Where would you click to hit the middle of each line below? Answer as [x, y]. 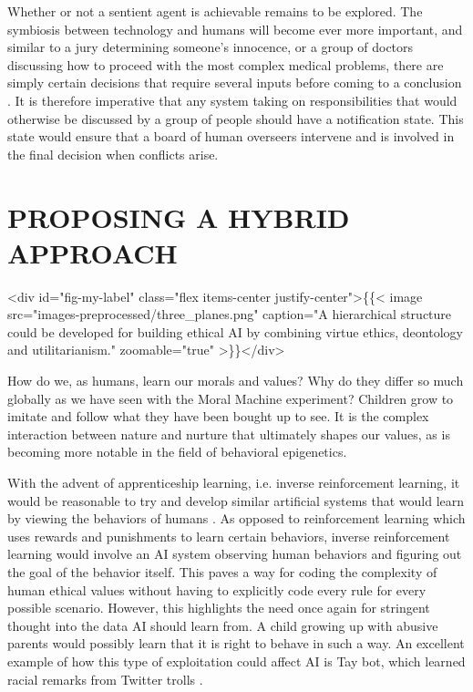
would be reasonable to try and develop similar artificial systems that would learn [236, 500]
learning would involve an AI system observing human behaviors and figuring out [235, 554]
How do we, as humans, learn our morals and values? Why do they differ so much [236, 381]
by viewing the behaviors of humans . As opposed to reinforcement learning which [236, 518]
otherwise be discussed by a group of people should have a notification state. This [236, 118]
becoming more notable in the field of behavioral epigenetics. [177, 452]
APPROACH [93, 252]
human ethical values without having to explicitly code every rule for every [217, 589]
